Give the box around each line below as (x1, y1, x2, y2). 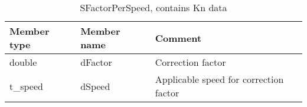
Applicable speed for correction (155, 72, 284, 86)
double (9, 55, 37, 69)
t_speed (9, 79, 43, 93)
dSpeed (80, 79, 110, 93)
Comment (155, 31, 202, 45)
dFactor (80, 55, 112, 69)
